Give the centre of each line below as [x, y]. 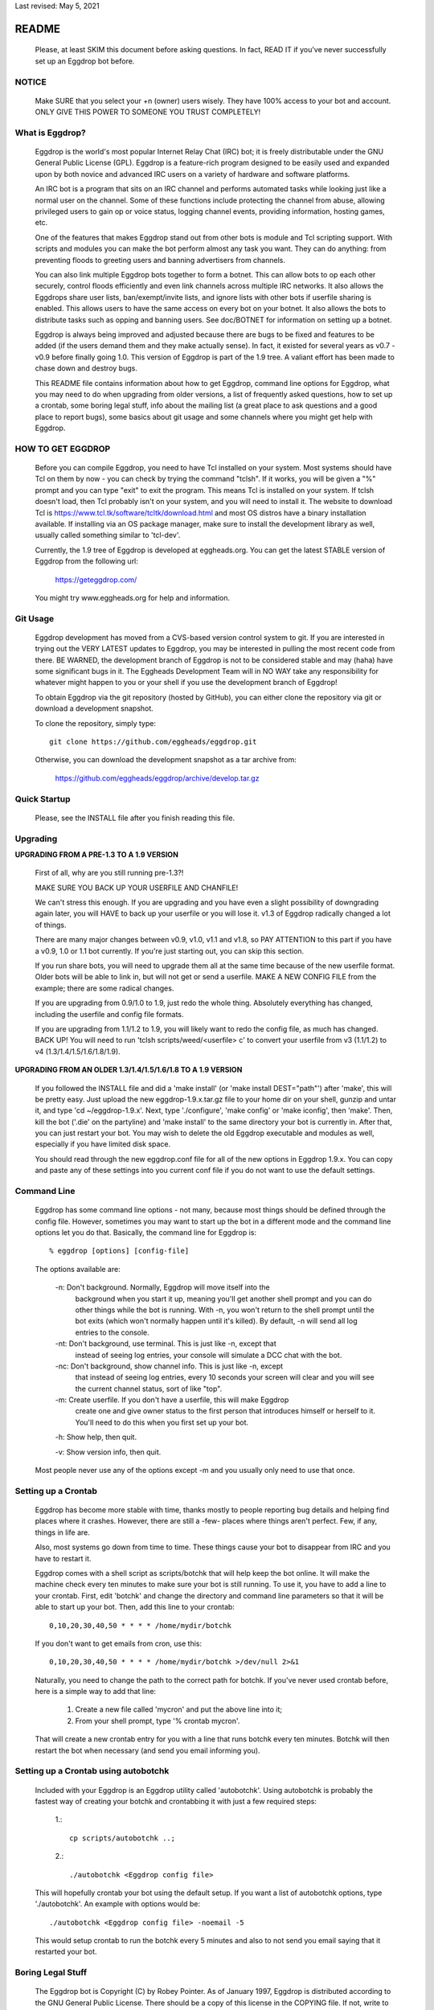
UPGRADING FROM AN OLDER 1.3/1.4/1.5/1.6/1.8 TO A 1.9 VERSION [129, 1070]
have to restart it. [63, 1558]
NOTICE [31, 82]
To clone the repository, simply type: [96, 723]
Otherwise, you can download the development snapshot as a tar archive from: [166, 760]
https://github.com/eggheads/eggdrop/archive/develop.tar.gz [157, 778]
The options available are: [78, 1269]
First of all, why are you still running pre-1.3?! [109, 873]
